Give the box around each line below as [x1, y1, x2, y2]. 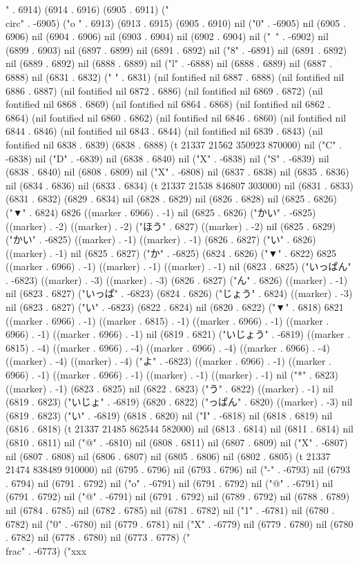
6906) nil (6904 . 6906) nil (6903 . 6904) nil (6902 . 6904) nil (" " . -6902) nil [6, 29, 329, 44]
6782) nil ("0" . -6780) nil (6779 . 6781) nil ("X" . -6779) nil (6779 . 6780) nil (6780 [6, 516, 353, 531]
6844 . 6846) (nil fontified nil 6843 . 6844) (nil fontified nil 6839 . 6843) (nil [6, 124, 323, 138]
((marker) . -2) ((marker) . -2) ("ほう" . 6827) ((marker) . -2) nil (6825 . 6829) [6, 218, 336, 233]
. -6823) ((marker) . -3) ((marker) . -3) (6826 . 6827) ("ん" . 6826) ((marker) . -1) [6, 272, 348, 287]
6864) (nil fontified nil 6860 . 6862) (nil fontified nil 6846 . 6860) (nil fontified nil [6, 110, 347, 124]
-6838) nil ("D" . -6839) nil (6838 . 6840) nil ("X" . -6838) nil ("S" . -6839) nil [6, 151, 329, 165]
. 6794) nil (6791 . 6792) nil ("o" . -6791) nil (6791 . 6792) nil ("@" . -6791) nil [6, 475, 333, 490]
